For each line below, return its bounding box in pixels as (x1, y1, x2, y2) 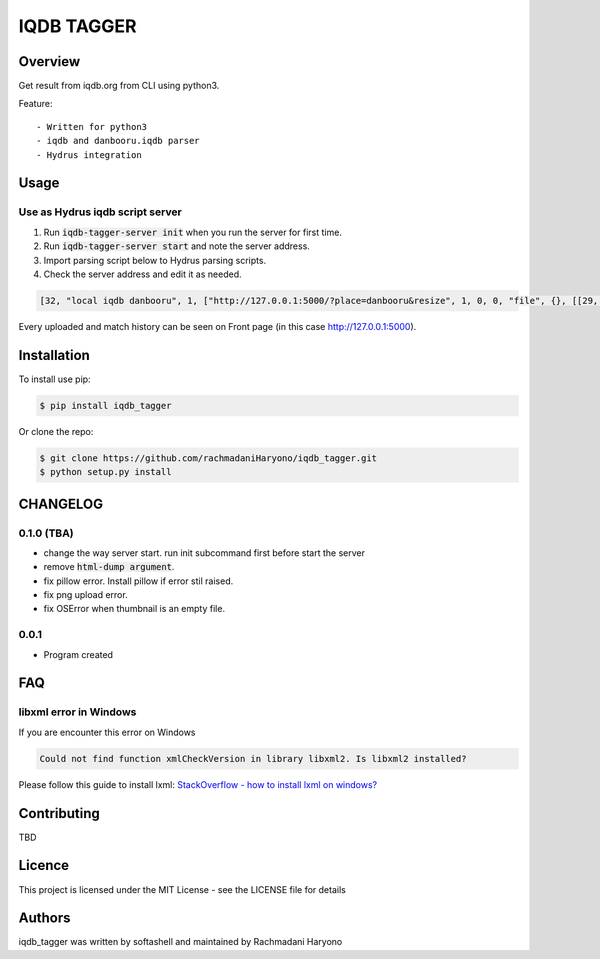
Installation (18, 346, 90, 364)
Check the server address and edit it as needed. (43, 268, 242, 280)
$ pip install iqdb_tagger (39, 400, 172, 411)
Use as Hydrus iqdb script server (18, 205, 182, 219)
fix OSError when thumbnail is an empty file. (43, 603, 225, 615)
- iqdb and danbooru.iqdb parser (36, 135, 200, 147)
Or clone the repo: (18, 425, 94, 437)
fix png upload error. (43, 589, 129, 601)
